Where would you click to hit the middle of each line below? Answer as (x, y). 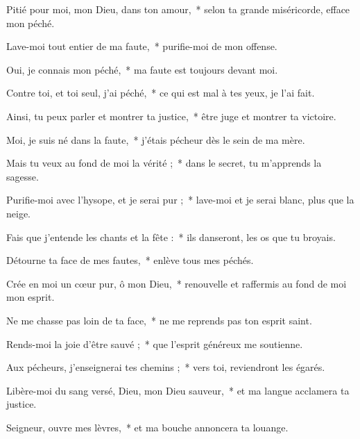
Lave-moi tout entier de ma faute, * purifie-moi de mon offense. (142, 46)
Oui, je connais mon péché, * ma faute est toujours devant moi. (142, 69)
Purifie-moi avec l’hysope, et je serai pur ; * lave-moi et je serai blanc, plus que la (180, 200)
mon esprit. (31, 297)
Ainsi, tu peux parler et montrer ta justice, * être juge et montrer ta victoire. (171, 116)
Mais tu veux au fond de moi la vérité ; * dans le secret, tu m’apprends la (164, 163)
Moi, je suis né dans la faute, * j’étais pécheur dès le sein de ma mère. (156, 139)
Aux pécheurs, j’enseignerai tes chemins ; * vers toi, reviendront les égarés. (166, 367)
